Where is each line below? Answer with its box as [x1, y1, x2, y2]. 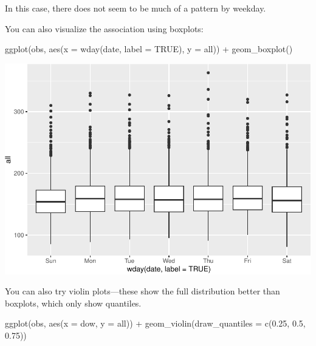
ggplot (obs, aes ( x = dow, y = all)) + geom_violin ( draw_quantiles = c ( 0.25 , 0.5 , [5, 317, 306, 330]
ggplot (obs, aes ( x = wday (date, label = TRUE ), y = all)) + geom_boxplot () [5, 42, 293, 55]
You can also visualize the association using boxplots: [5, 22, 204, 35]
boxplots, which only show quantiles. [5, 296, 142, 309]
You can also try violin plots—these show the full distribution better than [5, 285, 280, 297]
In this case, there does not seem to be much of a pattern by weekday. [5, 2, 266, 14]
